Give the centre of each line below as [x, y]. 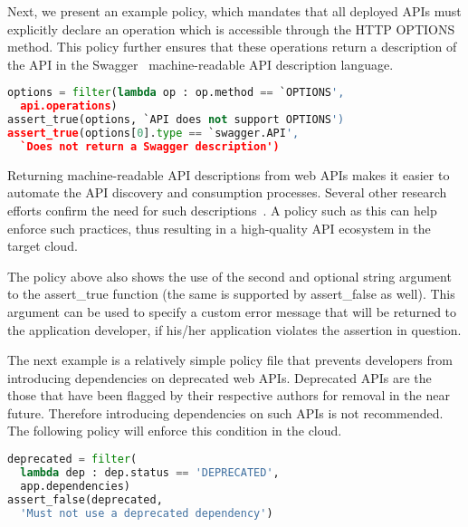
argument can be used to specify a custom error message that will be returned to [232, 311]
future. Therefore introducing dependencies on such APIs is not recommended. [225, 412]
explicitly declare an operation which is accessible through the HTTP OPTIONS [231, 29]
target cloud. [43, 246]
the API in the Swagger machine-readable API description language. [201, 64]
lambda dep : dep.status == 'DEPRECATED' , [150, 472]
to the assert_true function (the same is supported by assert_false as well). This [231, 294]
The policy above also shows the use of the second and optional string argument [229, 276]
